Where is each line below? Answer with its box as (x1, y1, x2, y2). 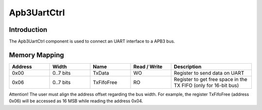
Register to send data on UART (174, 69, 245, 76)
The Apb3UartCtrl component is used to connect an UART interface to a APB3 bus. (9, 39, 175, 44)
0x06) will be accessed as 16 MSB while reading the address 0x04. (9, 98, 143, 104)
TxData (93, 69, 109, 76)
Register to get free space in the (174, 76, 247, 82)
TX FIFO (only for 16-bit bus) (174, 82, 239, 89)
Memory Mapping (9, 51, 64, 59)
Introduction (9, 26, 48, 34)
